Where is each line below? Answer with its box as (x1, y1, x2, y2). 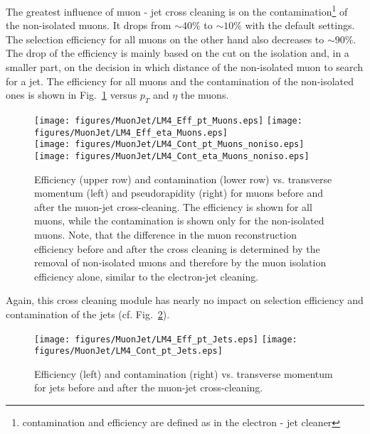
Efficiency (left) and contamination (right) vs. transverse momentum (34, 366, 333, 381)
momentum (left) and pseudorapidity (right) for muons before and (34, 185, 323, 200)
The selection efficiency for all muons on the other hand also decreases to (6, 31, 324, 46)
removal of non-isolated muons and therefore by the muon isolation (34, 255, 327, 270)
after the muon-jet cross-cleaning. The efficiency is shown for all (34, 199, 312, 214)
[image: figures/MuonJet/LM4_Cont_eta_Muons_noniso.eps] (34, 151, 310, 161)
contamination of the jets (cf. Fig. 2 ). (6, 306, 170, 321)
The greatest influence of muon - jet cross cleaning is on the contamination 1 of (6, 2, 348, 18)
